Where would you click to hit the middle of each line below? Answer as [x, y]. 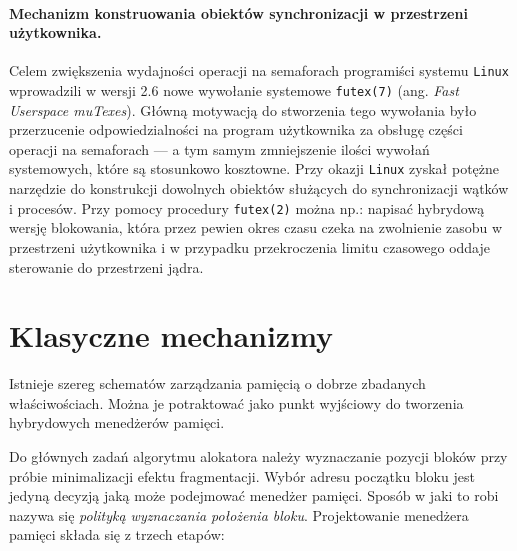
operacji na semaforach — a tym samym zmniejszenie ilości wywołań [219, 148]
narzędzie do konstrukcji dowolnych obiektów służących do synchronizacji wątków [259, 188]
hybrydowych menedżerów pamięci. [117, 422]
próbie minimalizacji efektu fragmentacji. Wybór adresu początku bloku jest [242, 475]
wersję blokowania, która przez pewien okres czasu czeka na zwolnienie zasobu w [256, 227]
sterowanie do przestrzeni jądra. [106, 266]
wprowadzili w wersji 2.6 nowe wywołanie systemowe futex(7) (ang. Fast [234, 90]
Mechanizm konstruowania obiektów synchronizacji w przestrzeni [238, 12]
